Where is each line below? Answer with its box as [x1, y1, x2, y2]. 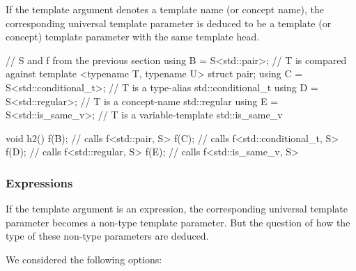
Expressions [6, 173, 73, 191]
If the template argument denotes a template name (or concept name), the [6, 2, 325, 16]
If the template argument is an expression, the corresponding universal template [6, 201, 348, 216]
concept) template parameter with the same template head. [6, 29, 260, 44]
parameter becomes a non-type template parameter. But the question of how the [6, 215, 350, 229]
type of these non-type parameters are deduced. [6, 229, 209, 243]
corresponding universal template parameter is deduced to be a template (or [6, 15, 332, 30]
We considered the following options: [6, 251, 162, 266]
